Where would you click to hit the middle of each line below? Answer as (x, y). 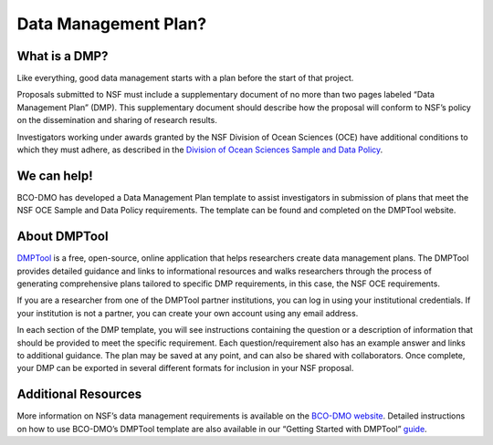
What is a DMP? (63, 56)
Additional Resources (79, 394)
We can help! (55, 176)
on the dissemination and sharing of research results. (117, 120)
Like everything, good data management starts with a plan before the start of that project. (185, 78)
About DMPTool (63, 237)
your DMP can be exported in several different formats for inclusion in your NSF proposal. (185, 368)
